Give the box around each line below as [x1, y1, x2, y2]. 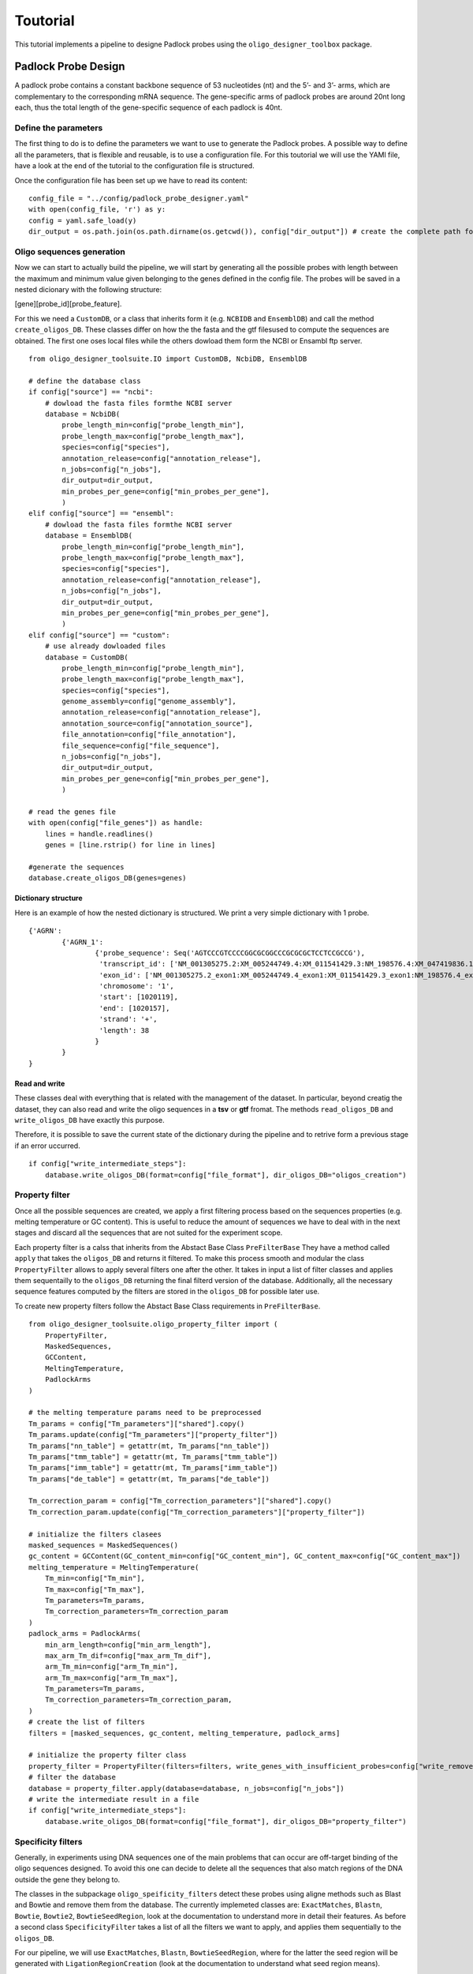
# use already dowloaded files [44, 642, 166, 651]
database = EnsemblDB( [44, 531, 133, 540]
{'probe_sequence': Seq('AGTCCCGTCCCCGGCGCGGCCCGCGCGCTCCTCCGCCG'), [95, 948, 366, 957]
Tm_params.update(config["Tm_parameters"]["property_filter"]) [28, 1430, 278, 1439]
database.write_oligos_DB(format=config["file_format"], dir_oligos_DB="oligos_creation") [44, 1170, 408, 1180]
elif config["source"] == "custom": [28, 630, 170, 640]
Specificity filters [14, 1836, 83, 1847]
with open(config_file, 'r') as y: [28, 205, 166, 214]
